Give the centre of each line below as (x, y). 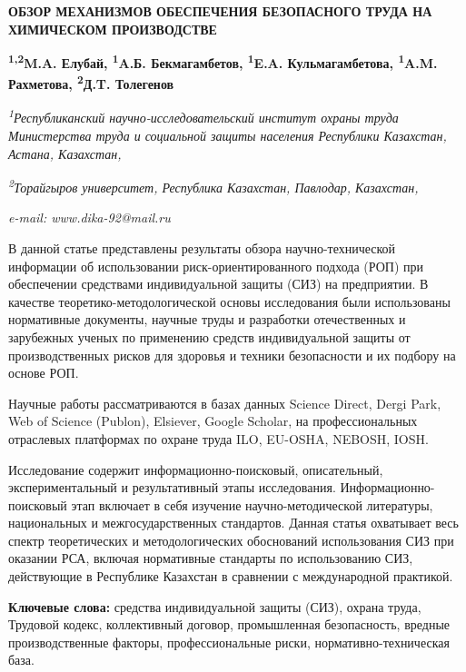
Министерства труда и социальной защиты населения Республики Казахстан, (228, 135)
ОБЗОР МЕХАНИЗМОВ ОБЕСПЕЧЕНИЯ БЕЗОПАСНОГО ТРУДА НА (220, 11)
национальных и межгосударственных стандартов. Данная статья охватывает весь (233, 523)
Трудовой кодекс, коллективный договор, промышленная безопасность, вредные (229, 624)
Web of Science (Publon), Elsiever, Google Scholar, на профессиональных (213, 421)
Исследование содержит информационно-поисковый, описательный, (196, 469)
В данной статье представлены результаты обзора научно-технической (202, 247)
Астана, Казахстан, (65, 153)
